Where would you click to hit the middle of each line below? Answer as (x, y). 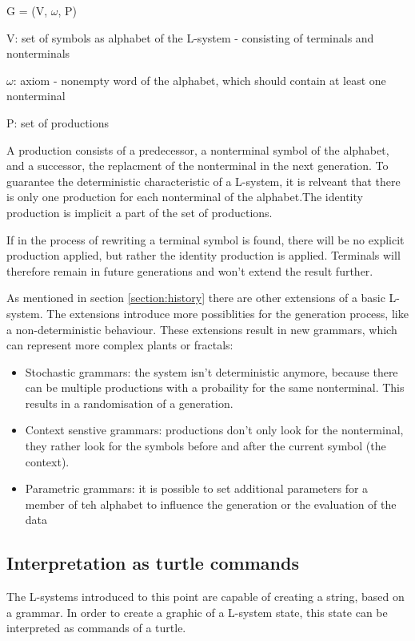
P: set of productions (58, 122)
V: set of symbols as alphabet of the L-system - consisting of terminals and (190, 37)
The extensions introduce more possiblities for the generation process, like (227, 313)
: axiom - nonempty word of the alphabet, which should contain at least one (200, 80)
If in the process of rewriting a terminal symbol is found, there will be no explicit (206, 239)
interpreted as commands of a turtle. (96, 628)
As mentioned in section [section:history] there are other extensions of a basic (196, 298)
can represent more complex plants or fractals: (120, 345)
